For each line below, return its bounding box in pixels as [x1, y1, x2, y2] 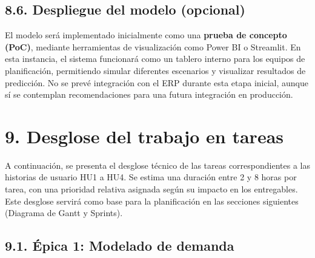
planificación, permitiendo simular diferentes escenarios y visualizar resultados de [5, 64, 306, 76]
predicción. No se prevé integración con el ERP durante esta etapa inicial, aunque [5, 76, 309, 89]
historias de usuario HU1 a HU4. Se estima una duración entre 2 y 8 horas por [5, 171, 297, 183]
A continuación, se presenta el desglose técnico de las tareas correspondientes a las [5, 158, 310, 171]
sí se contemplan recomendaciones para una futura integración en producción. [5, 88, 293, 101]
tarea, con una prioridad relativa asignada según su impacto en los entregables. [5, 183, 298, 195]
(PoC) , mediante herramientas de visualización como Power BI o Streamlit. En [5, 40, 301, 53]
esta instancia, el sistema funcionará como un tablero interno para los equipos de [5, 52, 305, 65]
